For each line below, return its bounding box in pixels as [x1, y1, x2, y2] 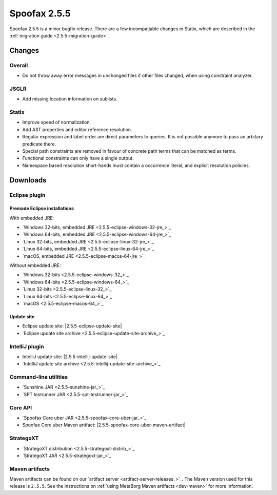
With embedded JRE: [9, 215, 54, 221]
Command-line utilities [9, 374, 68, 381]
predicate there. [22, 141, 56, 147]
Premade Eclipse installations [9, 205, 74, 212]
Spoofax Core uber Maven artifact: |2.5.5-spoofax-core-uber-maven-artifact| [22, 422, 186, 428]
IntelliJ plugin [9, 343, 44, 350]
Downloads [9, 176, 47, 184]
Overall [9, 61, 28, 69]
